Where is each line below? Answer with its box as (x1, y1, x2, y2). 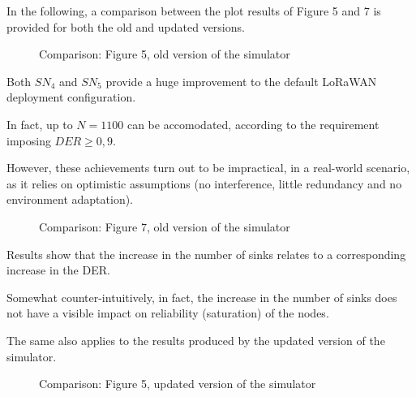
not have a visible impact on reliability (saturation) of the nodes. (6, 304, 329, 321)
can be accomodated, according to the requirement (127, 115, 380, 132)
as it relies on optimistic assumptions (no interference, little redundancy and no (6, 175, 402, 192)
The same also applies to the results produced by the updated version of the (6, 331, 385, 348)
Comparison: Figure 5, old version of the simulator (39, 45, 290, 63)
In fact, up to (6, 115, 73, 132)
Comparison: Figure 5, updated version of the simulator (39, 375, 316, 392)
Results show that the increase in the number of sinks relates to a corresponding (6, 245, 406, 262)
